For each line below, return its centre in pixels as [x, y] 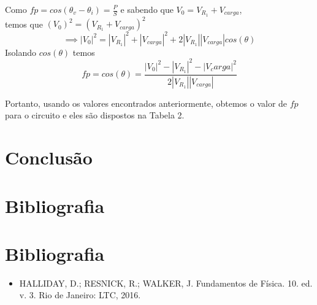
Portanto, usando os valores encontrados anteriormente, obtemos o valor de [146, 103]
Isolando [21, 52]
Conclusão [49, 157]
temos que [24, 24]
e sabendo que [147, 9]
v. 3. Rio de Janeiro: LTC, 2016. [80, 295]
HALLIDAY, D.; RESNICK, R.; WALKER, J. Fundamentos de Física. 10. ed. [166, 283]
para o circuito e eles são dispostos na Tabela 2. [95, 115]
